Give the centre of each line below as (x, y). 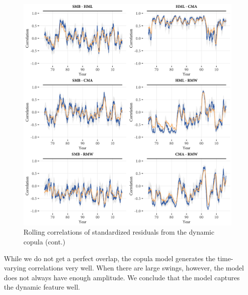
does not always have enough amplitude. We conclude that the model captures (122, 277)
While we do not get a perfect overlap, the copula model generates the (110, 258)
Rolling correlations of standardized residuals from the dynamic (119, 232)
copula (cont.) (45, 242)
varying (15, 268)
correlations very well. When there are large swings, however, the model (136, 268)
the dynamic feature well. (42, 287)
